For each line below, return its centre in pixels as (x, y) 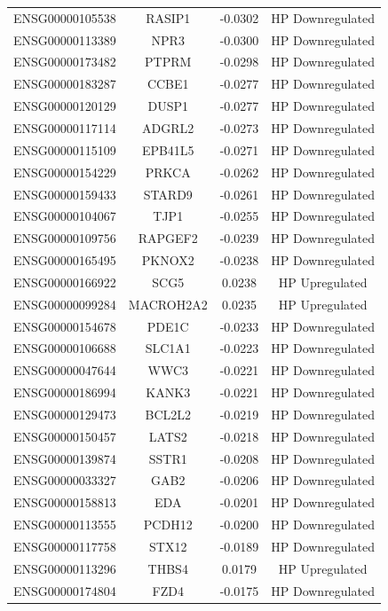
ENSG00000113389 (65, 39)
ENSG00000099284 (65, 304)
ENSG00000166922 (65, 282)
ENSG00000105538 (65, 17)
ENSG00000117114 (65, 127)
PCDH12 (168, 525)
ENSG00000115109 (65, 149)
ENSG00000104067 (65, 216)
